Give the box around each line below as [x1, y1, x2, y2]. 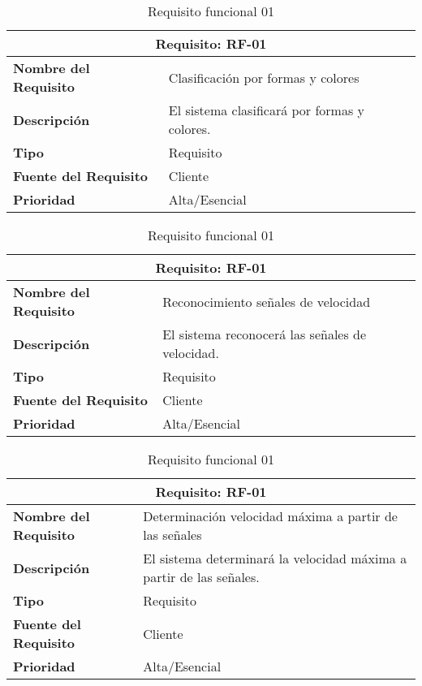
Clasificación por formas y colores [168, 67, 360, 87]
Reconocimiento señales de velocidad [162, 291, 371, 311]
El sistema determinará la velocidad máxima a [143, 549, 407, 567]
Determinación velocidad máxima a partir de [143, 507, 398, 525]
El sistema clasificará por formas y [168, 101, 364, 119]
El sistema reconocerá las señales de [162, 325, 367, 343]
